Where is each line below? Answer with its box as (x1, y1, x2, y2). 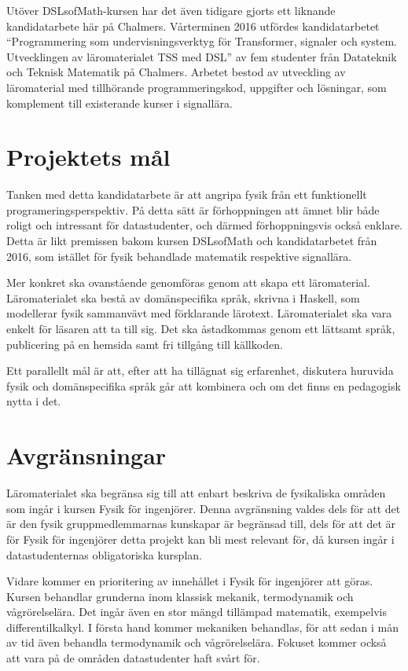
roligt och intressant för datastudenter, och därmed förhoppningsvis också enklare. (6, 217, 402, 233)
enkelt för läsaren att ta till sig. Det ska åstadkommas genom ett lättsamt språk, (6, 321, 395, 337)
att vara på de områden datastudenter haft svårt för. (6, 650, 260, 666)
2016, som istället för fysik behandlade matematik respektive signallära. (6, 247, 352, 264)
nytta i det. (6, 393, 61, 409)
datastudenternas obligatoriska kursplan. (6, 546, 202, 563)
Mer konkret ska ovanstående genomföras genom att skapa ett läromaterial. (6, 274, 370, 291)
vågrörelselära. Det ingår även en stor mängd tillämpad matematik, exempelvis (6, 603, 387, 620)
